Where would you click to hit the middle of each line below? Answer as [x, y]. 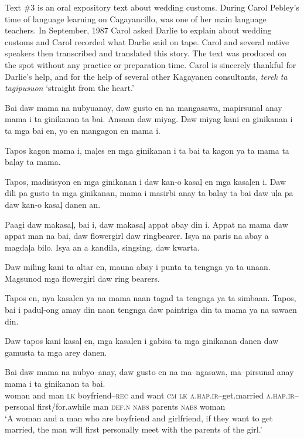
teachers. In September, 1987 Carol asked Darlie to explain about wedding [138, 30]
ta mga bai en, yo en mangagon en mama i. [83, 130]
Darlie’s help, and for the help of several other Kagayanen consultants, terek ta [146, 76]
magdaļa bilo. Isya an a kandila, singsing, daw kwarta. [102, 247]
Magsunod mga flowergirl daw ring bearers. [82, 278]
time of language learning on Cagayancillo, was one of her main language [136, 18]
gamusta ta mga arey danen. [56, 352]
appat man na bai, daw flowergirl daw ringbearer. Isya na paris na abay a [137, 236]
